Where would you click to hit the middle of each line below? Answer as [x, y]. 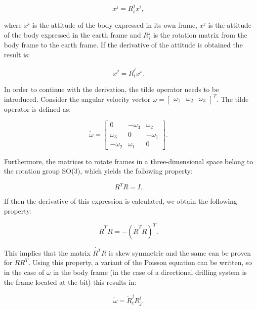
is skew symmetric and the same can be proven [180, 252]
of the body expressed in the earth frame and [73, 34]
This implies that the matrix [47, 252]
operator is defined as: [38, 109]
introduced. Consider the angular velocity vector [77, 99]
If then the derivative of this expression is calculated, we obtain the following [121, 201]
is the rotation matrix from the [200, 34]
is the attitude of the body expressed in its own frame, [115, 25]
